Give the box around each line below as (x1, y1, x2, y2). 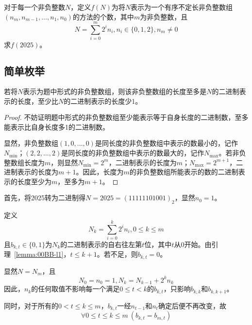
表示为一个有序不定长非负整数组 (131, 2, 233, 12)
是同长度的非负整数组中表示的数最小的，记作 (95, 138, 238, 148)
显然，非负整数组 (4, 138, 58, 148)
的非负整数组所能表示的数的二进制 (129, 167, 238, 177)
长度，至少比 (17, 96, 58, 106)
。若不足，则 (97, 249, 138, 259)
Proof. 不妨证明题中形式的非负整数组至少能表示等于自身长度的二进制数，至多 (4, 112, 249, 122)
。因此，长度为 (76, 167, 124, 177)
